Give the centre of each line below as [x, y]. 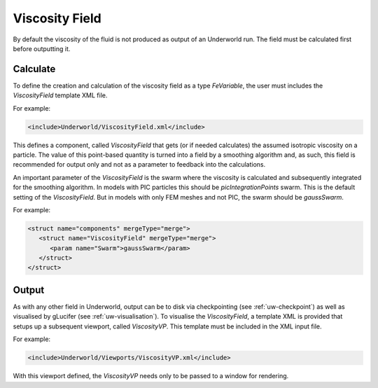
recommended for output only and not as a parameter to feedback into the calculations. [139, 165]
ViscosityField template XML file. [60, 95]
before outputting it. [42, 48]
